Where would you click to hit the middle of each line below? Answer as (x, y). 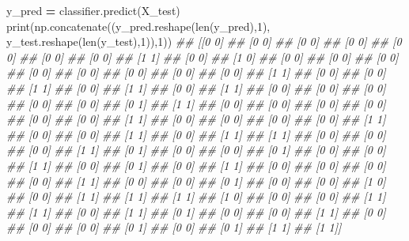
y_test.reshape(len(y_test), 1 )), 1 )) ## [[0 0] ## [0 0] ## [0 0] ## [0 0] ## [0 (204, 41)
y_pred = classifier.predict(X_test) (93, 10)
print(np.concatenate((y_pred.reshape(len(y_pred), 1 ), (138, 26)
